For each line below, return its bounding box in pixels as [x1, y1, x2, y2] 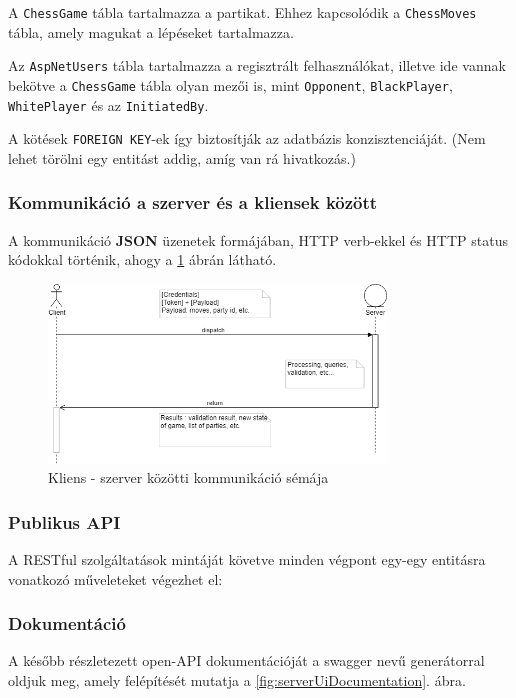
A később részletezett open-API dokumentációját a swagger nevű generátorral [8, 650, 485, 671]
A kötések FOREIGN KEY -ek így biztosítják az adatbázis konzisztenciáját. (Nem [8, 128, 486, 149]
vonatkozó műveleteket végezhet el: [8, 568, 223, 589]
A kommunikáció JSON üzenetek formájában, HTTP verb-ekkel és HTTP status [8, 229, 508, 250]
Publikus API [8, 509, 121, 534]
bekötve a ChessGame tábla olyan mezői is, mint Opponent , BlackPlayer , [8, 74, 453, 95]
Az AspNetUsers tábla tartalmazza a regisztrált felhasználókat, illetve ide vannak [8, 55, 506, 76]
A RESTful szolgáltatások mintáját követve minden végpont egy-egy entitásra [8, 548, 486, 569]
